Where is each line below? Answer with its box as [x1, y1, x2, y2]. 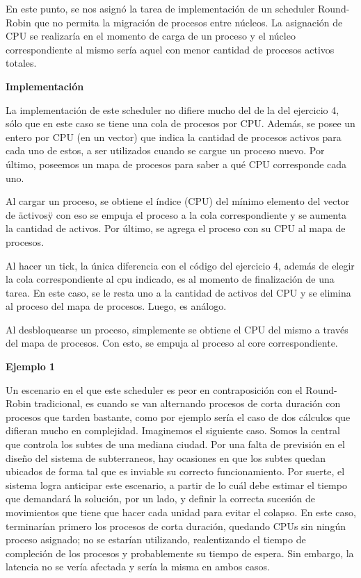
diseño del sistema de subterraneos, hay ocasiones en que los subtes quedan [6, 450, 326, 465]
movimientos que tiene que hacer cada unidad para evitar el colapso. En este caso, [6, 505, 356, 519]
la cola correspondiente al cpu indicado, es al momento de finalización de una [6, 272, 335, 286]
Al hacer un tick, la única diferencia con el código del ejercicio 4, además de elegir [6, 258, 355, 272]
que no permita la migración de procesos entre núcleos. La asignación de [34, 15, 343, 29]
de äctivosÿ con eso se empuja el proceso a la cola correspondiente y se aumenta [6, 207, 347, 222]
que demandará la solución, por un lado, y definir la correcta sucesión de [6, 491, 315, 506]
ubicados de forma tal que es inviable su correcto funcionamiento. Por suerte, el [6, 464, 345, 479]
